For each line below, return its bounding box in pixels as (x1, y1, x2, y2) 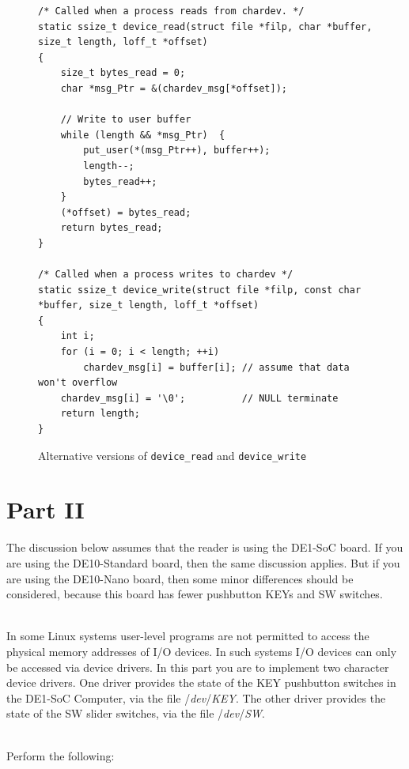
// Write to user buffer (60, 114, 191, 126)
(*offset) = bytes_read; (60, 206, 191, 218)
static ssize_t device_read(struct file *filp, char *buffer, (38, 21, 373, 32)
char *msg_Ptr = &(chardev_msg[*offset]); (60, 82, 287, 94)
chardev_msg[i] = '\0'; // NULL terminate (60, 392, 339, 404)
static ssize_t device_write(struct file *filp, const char (38, 284, 362, 296)
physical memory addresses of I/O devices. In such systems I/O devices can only (6, 643, 397, 659)
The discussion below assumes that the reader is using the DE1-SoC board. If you (6, 539, 403, 556)
